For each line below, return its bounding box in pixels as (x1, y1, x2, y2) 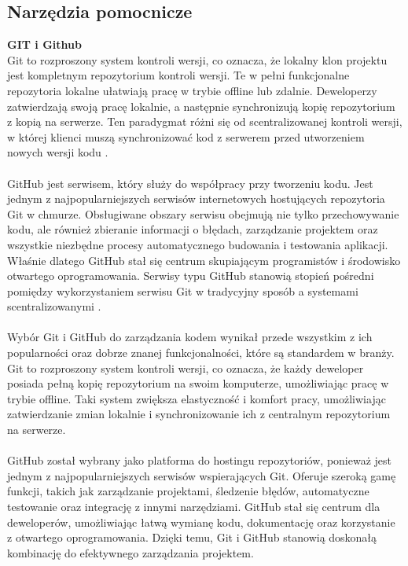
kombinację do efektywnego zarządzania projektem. (7, 544, 254, 560)
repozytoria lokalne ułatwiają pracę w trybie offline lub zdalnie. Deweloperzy (7, 82, 377, 98)
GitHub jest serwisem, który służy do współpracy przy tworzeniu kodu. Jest (7, 175, 373, 191)
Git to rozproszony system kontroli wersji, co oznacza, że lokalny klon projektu (7, 51, 388, 68)
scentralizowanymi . (7, 298, 101, 314)
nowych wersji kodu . (7, 144, 108, 160)
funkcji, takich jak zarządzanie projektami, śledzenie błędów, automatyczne (7, 483, 369, 499)
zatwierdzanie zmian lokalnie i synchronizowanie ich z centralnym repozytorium (7, 406, 391, 422)
